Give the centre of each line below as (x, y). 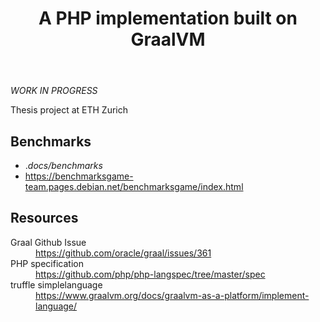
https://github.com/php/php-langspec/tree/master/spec (150, 274)
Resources (44, 218)
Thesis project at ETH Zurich (69, 110)
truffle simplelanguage (56, 284)
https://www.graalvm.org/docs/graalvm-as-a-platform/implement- (172, 295)
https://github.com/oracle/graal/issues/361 (123, 253)
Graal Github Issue (48, 242)
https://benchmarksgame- (79, 176)
